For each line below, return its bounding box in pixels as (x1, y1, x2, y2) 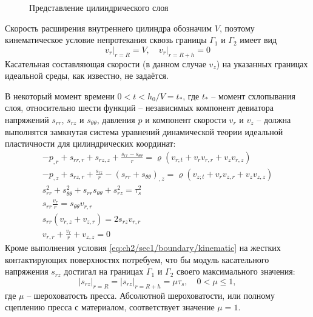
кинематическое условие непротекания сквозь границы (5, 33, 207, 46)
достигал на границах (64, 265, 144, 278)
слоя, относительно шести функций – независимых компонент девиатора (5, 101, 274, 114)
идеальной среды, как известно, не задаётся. (5, 69, 169, 82)
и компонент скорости (145, 113, 226, 125)
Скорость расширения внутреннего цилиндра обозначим (5, 21, 212, 34)
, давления (96, 113, 135, 125)
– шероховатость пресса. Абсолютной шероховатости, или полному (27, 289, 275, 301)
